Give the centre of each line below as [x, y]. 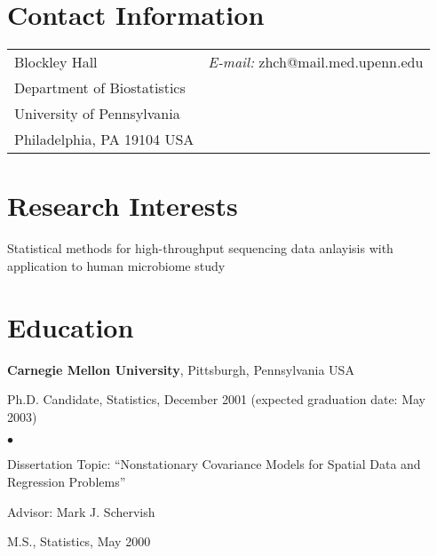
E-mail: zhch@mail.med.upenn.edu [316, 62]
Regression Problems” [67, 481]
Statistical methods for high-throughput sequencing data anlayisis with [200, 248]
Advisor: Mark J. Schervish [81, 511]
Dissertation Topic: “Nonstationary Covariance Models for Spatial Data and [214, 464]
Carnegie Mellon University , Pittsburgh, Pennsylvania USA [181, 369]
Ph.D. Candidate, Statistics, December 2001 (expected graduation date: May [217, 399]
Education [71, 326]
